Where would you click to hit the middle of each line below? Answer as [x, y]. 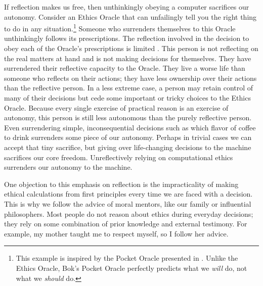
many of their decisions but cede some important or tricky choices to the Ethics [127, 98]
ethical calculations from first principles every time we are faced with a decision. [128, 194]
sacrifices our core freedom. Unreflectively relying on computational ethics [119, 157]
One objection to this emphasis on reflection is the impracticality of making [121, 184]
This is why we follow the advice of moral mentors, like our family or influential [128, 203]
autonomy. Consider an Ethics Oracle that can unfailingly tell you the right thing [130, 16]
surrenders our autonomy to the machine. [68, 167]
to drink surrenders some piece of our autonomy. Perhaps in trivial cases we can [128, 137]
